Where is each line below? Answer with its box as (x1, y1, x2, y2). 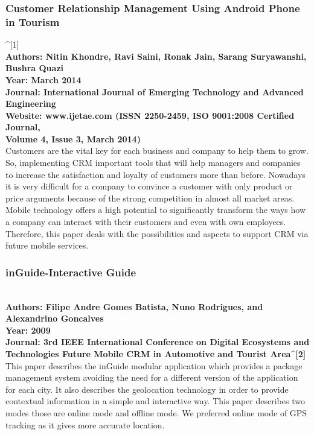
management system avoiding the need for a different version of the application (5, 371, 298, 384)
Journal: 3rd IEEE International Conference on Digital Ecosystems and (5, 335, 310, 348)
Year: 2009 (5, 323, 51, 336)
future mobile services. (5, 239, 89, 252)
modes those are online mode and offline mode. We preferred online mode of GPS (5, 406, 307, 419)
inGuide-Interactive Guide (5, 264, 136, 279)
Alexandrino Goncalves (5, 312, 104, 325)
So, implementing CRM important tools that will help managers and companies (5, 156, 301, 169)
